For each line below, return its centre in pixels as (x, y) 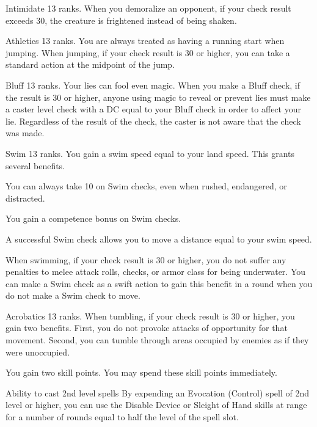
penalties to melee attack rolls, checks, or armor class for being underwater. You (156, 272)
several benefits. (35, 165)
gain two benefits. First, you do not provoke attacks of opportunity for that (147, 328)
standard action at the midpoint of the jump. (90, 64)
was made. (25, 133)
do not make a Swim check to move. (73, 295)
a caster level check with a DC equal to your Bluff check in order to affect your (153, 109)
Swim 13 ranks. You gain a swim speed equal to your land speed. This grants (150, 153)
